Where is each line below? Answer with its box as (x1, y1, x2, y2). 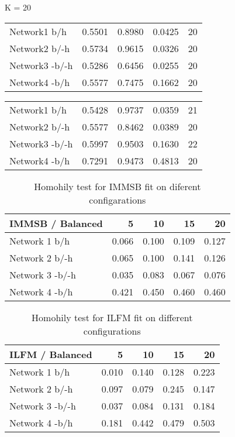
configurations (83, 324, 141, 338)
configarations (89, 192, 146, 207)
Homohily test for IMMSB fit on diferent (34, 179, 201, 193)
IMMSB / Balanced (9, 216, 103, 230)
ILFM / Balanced (9, 347, 92, 361)
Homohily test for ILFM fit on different (32, 310, 193, 324)
